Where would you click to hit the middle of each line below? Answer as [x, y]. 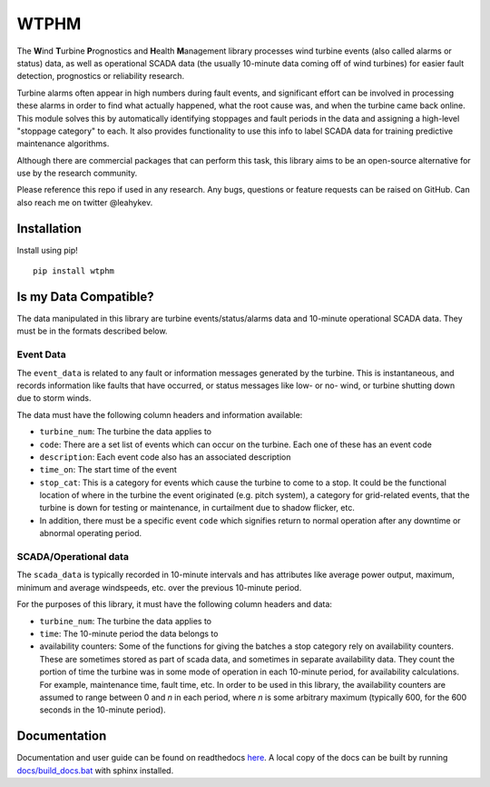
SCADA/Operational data [73, 557]
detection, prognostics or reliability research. [101, 76]
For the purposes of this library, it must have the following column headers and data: [175, 604]
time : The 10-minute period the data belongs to [129, 633]
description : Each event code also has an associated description [165, 457]
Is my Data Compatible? [85, 297]
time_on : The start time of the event [108, 470]
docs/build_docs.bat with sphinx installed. [95, 770]
